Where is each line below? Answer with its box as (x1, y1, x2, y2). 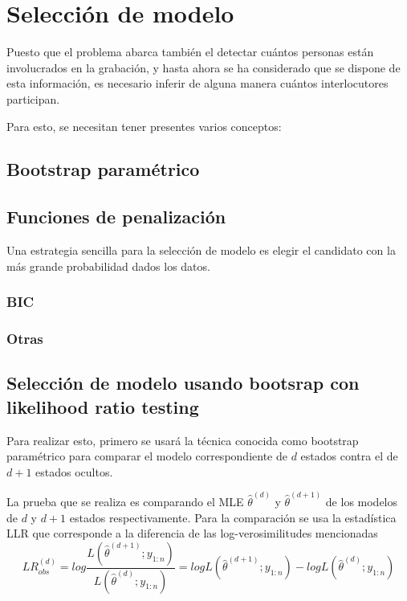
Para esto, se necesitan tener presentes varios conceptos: (6, 117, 282, 134)
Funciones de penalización (6, 204, 226, 229)
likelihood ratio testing (6, 394, 199, 419)
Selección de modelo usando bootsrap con (6, 370, 360, 395)
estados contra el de (300, 448, 398, 464)
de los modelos (325, 493, 398, 509)
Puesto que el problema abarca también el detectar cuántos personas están (6, 43, 374, 60)
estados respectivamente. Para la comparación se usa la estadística (69, 509, 397, 525)
